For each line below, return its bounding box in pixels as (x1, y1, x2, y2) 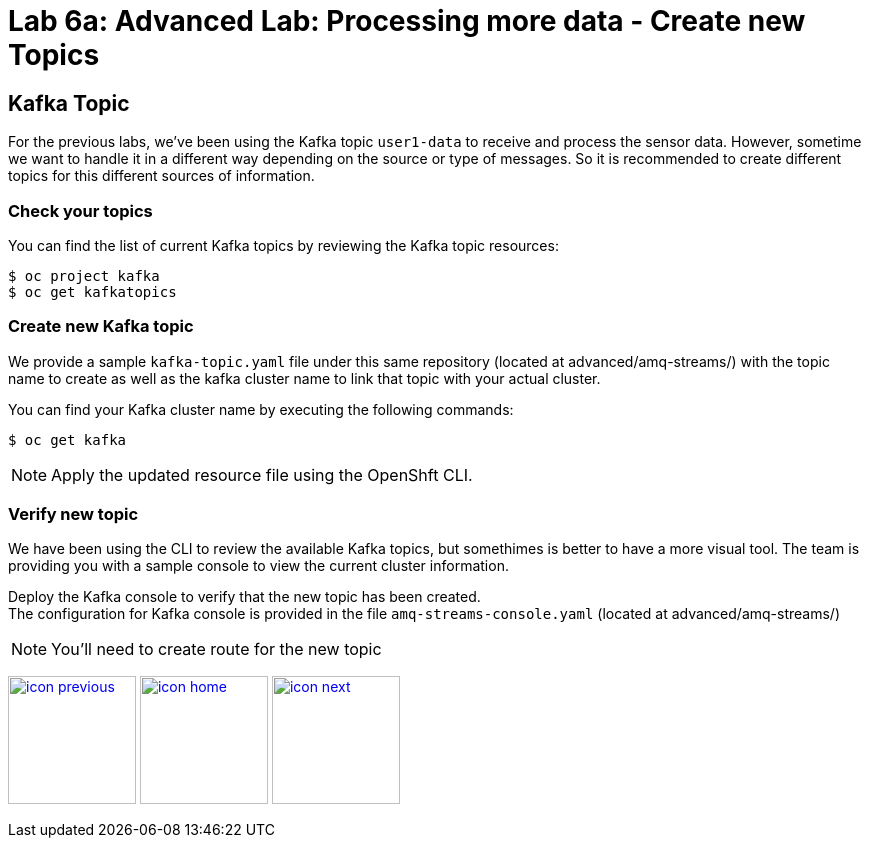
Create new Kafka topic (8, 316, 194, 337)
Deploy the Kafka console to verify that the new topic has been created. (8, 588, 481, 606)
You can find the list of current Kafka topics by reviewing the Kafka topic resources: (8, 236, 559, 254)
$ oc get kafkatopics (8, 283, 177, 300)
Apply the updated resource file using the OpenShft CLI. (51, 464, 473, 485)
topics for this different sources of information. (8, 167, 315, 185)
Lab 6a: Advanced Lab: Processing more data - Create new (8, 4, 806, 38)
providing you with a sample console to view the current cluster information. (8, 557, 509, 575)
